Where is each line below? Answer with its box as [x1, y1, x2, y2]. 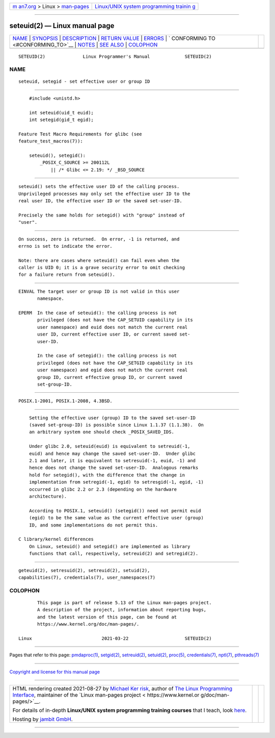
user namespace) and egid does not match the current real [37, 367, 188, 373]
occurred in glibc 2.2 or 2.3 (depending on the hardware [29, 486, 177, 492]
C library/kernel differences [18, 536, 94, 542]
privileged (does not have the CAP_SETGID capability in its [37, 360, 193, 366]
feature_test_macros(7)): [18, 138, 84, 144]
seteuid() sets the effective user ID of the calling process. [18, 184, 180, 189]
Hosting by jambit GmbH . [12, 716, 73, 723]
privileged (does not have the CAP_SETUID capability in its [37, 317, 193, 323]
